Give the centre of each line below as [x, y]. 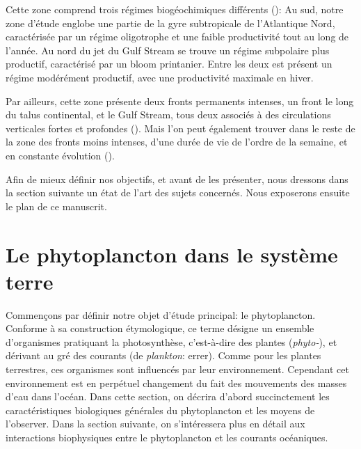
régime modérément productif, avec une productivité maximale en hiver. [160, 77]
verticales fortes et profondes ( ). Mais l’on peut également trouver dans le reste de [180, 128]
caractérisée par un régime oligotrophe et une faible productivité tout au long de [177, 37]
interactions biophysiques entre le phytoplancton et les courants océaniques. [167, 437]
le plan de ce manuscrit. [56, 206]
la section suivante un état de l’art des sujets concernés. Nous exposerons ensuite [178, 192]
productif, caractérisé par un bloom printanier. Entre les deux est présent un [169, 64]
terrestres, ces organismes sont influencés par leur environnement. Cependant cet [177, 369]
